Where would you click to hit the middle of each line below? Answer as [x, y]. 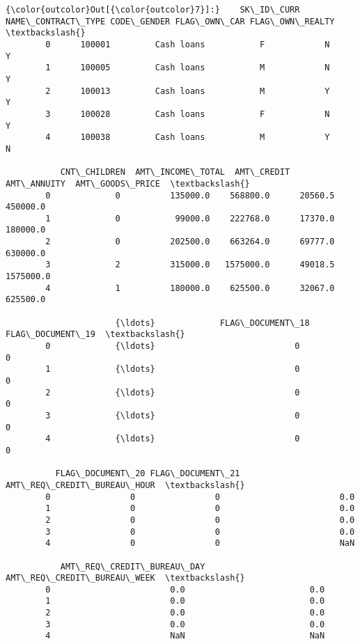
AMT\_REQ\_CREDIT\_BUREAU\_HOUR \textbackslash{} [125, 485]
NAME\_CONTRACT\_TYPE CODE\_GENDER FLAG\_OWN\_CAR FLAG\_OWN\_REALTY [170, 21]
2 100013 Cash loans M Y [188, 91]
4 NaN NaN [185, 636]
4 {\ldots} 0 [173, 439]
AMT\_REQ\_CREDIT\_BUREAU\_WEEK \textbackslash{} [125, 578]
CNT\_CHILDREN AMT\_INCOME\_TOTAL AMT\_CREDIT [175, 172]
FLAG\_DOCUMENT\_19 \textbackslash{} [95, 335]
